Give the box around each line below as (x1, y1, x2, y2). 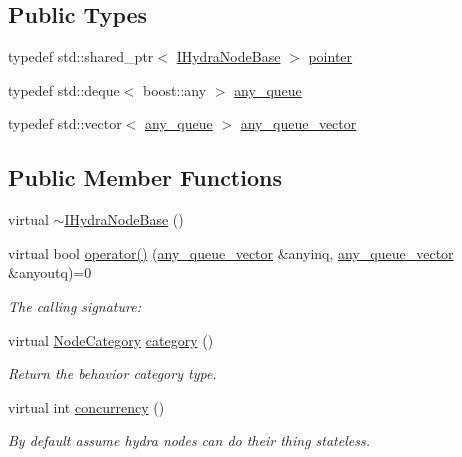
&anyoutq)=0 (8, 262, 92, 283)
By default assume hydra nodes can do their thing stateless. (8, 430, 370, 451)
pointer (308, 46, 353, 67)
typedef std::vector (8, 113, 122, 134)
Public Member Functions (8, 162, 282, 193)
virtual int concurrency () (8, 396, 165, 417)
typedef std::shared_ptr (8, 46, 154, 67)
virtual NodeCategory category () (8, 329, 214, 350)
